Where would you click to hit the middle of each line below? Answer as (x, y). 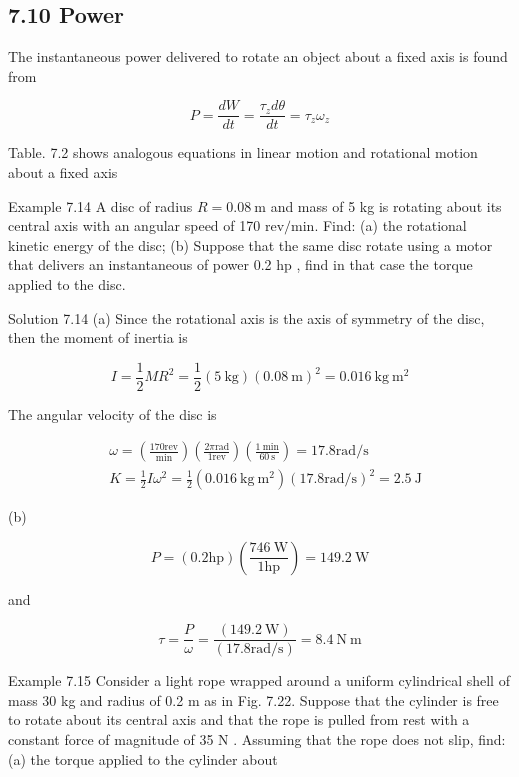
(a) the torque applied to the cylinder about (143, 758)
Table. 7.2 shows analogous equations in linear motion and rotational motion (243, 152)
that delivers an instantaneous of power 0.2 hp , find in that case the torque (240, 264)
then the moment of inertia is (98, 337)
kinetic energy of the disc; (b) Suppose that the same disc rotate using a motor (250, 244)
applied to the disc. (67, 284)
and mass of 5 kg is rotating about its (386, 205)
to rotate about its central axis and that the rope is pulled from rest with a (239, 719)
